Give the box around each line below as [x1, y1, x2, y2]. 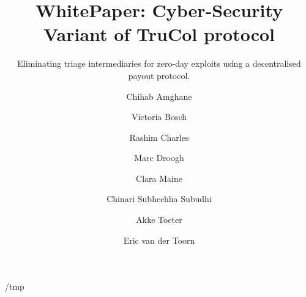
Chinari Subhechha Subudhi [106, 192, 212, 205]
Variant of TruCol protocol [43, 21, 275, 47]
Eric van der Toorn [123, 233, 195, 246]
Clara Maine [136, 171, 182, 184]
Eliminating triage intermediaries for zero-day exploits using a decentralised [17, 57, 301, 70]
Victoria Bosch [131, 110, 187, 123]
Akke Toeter [136, 213, 182, 226]
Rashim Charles [129, 130, 189, 143]
